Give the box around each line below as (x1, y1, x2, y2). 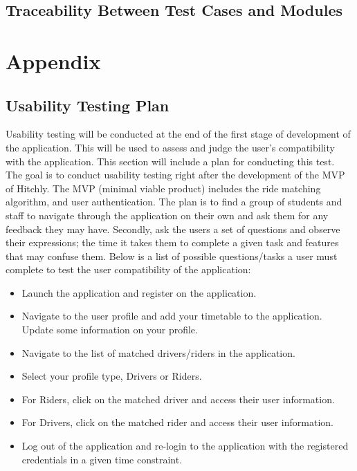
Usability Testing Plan (6, 94, 170, 116)
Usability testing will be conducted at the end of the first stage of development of (6, 127, 351, 141)
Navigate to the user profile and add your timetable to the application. (21, 308, 322, 323)
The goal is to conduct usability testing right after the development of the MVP (6, 167, 345, 182)
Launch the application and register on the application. (21, 285, 257, 299)
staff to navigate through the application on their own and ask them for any (6, 207, 329, 222)
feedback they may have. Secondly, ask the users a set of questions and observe (6, 221, 340, 236)
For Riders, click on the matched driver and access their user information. (21, 391, 335, 406)
